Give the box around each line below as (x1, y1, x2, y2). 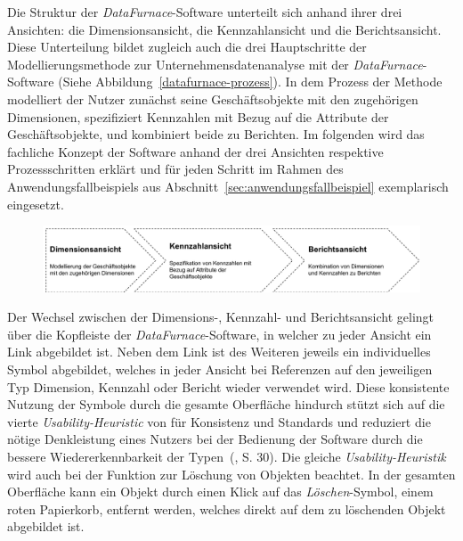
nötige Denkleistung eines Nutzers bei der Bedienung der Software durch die (7, 430, 423, 448)
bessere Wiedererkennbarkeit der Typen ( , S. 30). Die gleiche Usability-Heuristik (7, 447, 446, 465)
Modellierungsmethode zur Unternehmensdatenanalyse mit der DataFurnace (7, 54, 423, 73)
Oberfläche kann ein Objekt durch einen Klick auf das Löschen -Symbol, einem (7, 482, 434, 501)
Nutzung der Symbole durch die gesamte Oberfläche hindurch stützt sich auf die (7, 395, 445, 414)
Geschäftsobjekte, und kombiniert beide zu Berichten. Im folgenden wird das (7, 125, 425, 143)
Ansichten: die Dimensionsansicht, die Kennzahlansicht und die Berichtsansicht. (7, 20, 442, 38)
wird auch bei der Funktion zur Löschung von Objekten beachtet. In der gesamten (7, 464, 456, 483)
